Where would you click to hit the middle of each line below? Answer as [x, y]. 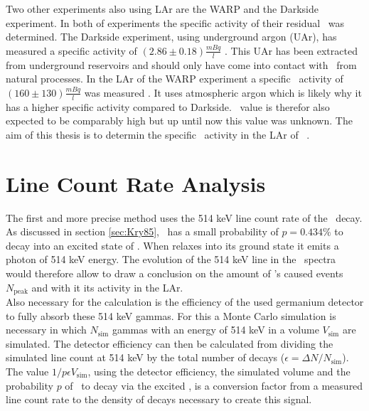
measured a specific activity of [71, 50]
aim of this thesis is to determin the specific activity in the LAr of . [158, 134]
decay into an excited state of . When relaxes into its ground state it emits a [172, 245]
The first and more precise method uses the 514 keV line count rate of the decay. [184, 217]
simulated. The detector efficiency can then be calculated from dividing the [170, 343]
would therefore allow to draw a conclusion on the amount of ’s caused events [175, 273]
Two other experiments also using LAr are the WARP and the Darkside [162, 9]
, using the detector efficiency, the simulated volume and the [219, 371]
